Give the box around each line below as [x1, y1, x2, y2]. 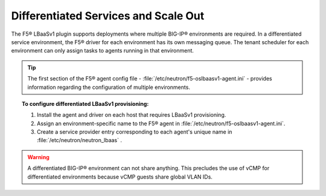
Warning [27, 153, 50, 160]
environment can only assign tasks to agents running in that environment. [11, 47, 194, 54]
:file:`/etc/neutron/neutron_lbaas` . [37, 137, 122, 144]
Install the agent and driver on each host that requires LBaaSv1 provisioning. [37, 111, 226, 119]
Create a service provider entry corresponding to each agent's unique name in [37, 128, 232, 136]
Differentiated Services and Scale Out [11, 9, 205, 22]
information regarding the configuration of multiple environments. [27, 83, 190, 91]
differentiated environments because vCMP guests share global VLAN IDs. [27, 173, 213, 180]
